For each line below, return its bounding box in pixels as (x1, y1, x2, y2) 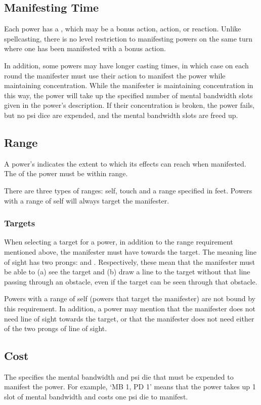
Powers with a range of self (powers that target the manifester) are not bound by (4, 293, 255, 304)
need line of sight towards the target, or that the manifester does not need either (4, 313, 254, 323)
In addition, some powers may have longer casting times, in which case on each (4, 60, 249, 70)
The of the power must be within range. (4, 168, 128, 179)
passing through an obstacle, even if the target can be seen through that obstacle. (4, 276, 257, 287)
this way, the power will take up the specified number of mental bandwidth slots (4, 90, 253, 100)
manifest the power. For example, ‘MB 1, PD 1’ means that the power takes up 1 (4, 381, 256, 392)
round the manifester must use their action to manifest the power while (4, 70, 226, 80)
